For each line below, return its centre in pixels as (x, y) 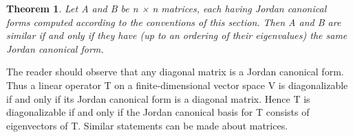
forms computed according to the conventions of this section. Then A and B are (174, 22)
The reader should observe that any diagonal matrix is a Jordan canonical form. (175, 72)
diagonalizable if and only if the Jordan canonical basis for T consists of (158, 112)
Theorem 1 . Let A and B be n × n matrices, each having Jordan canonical (167, 8)
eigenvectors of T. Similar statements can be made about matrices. (147, 125)
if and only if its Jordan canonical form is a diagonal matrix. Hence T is (158, 98)
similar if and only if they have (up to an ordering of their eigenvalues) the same (177, 35)
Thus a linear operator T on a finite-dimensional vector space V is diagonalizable (177, 85)
